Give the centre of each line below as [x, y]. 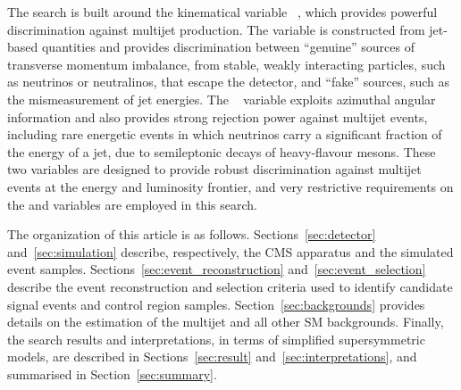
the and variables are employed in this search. [132, 204]
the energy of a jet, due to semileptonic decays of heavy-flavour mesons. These [222, 151]
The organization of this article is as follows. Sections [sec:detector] [192, 234]
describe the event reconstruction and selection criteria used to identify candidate [230, 286]
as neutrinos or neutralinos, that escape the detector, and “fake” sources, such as [229, 82]
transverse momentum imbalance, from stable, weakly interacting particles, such [226, 64]
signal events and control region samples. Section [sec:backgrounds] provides [216, 304]
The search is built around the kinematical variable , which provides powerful [222, 12]
